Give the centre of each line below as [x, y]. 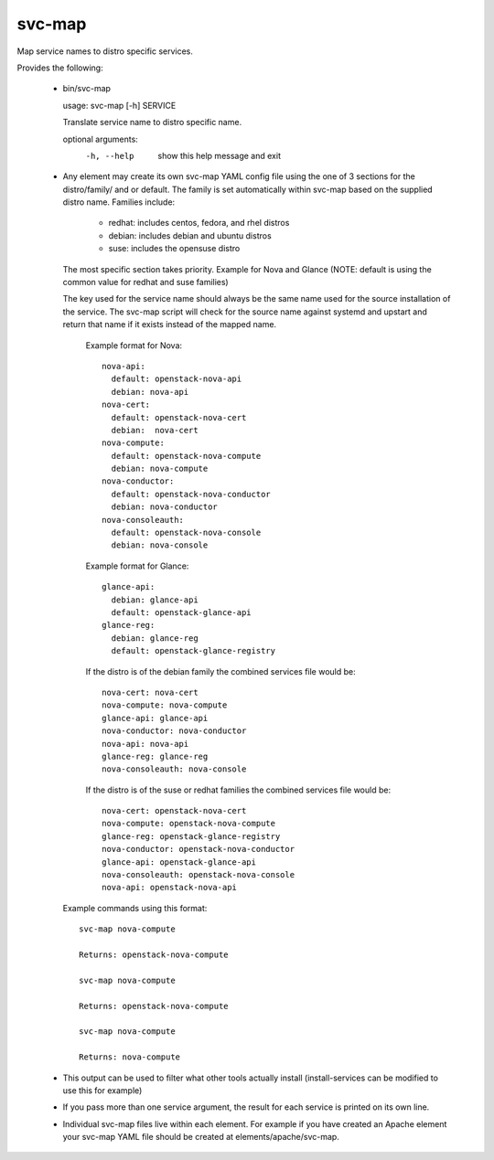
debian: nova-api [150, 392]
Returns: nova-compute [130, 1057]
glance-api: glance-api [155, 718]
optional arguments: [101, 139]
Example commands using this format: [135, 908]
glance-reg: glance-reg [155, 756]
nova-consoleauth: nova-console [174, 769]
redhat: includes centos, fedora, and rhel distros [199, 223]
